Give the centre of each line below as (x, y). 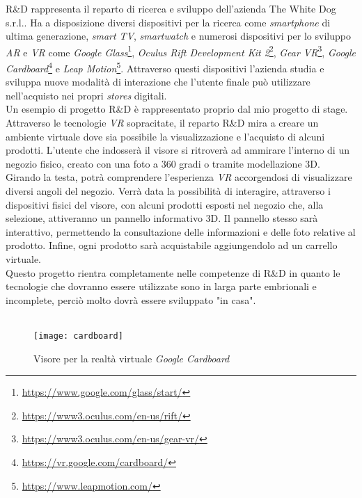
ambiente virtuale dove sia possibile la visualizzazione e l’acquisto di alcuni (165, 136)
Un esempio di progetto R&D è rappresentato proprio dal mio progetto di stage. (177, 109)
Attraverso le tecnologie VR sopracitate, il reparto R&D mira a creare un (162, 123)
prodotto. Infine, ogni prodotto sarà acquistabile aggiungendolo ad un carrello (172, 245)
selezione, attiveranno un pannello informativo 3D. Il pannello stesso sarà (162, 218)
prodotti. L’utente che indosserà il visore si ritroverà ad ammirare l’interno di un (178, 150)
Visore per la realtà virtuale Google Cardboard (132, 358)
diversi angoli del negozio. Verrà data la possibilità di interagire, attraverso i (168, 191)
